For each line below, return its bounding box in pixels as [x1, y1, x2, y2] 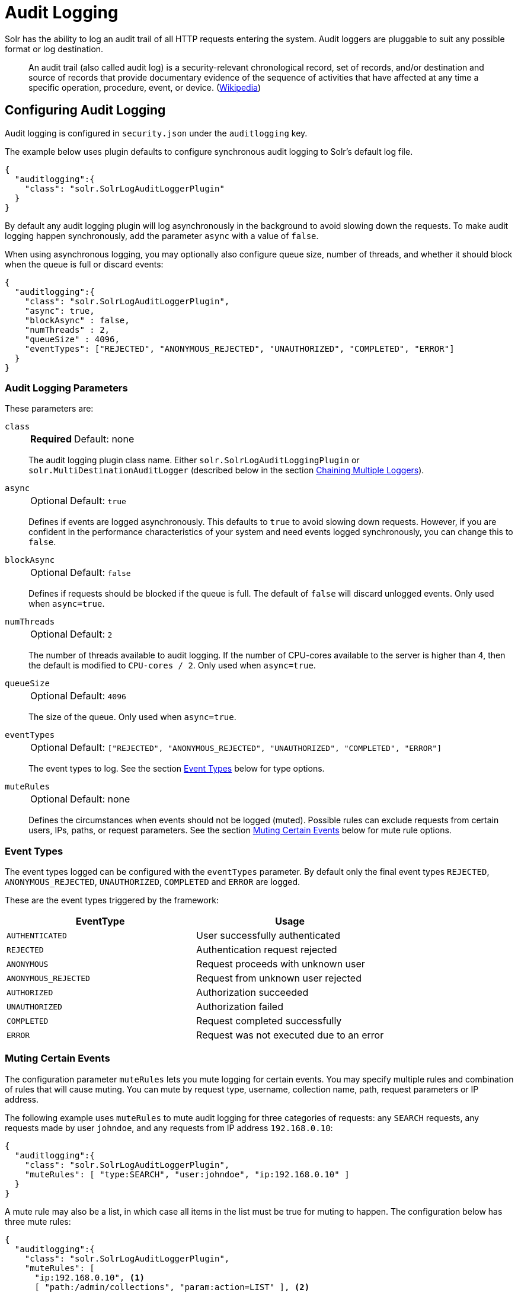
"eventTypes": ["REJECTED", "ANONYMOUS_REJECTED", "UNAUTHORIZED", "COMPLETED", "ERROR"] [24, 343, 455, 353]
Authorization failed [196, 1001, 283, 1013]
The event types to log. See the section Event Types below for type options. [28, 763, 325, 774]
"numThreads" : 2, [24, 324, 110, 335]
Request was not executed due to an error [196, 1029, 384, 1042]
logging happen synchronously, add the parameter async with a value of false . [5, 230, 319, 241]
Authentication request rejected [196, 944, 337, 956]
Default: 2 [70, 628, 113, 641]
